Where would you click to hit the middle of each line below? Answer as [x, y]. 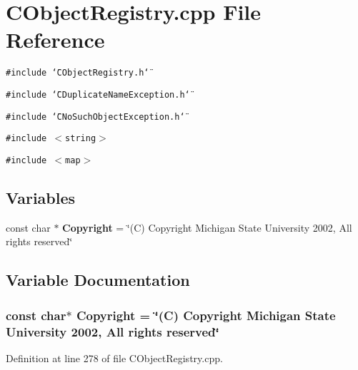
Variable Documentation [98, 280]
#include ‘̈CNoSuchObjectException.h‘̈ [95, 117]
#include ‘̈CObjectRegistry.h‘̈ [78, 73]
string [81, 139]
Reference [55, 40]
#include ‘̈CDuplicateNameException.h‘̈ [98, 94]
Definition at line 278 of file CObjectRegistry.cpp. [114, 358]
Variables [41, 197]
